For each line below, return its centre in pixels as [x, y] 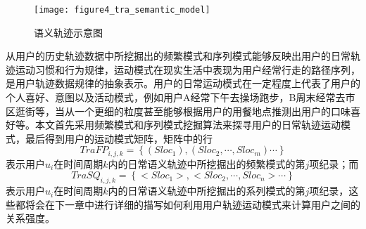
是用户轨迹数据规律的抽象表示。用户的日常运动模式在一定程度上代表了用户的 [183, 83]
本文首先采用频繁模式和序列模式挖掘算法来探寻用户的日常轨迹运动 [188, 125]
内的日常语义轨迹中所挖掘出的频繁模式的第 [207, 163]
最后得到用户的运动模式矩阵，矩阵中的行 [119, 138]
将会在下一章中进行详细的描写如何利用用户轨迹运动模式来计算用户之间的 [193, 204]
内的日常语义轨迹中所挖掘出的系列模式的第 [207, 191]
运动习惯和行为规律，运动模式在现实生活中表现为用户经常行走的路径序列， [188, 69]
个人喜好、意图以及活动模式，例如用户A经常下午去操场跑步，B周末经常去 [176, 97]
